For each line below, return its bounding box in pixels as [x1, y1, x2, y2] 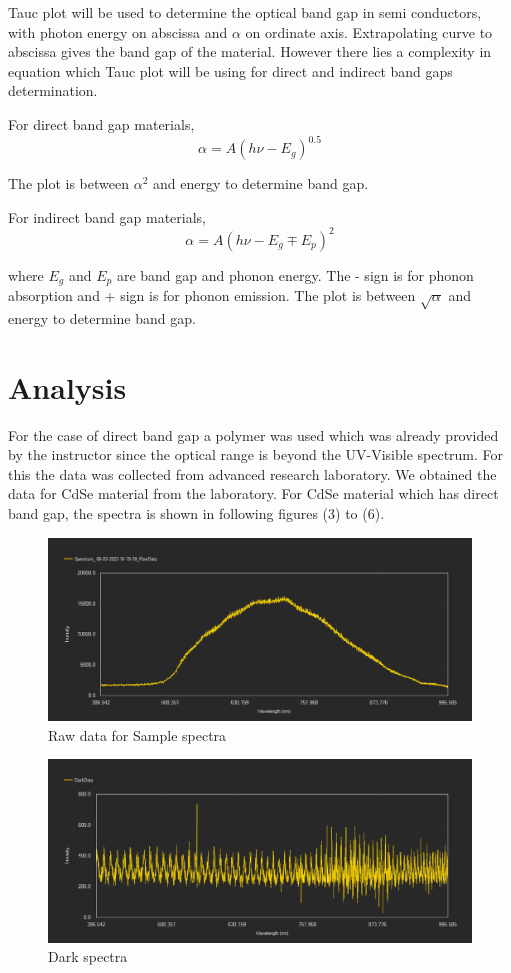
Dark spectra [48, 946, 128, 967]
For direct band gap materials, [8, 113, 195, 134]
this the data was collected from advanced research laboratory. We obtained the [8, 463, 497, 484]
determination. [8, 80, 98, 101]
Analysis [8, 366, 127, 407]
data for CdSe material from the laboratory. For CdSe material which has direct [8, 483, 499, 504]
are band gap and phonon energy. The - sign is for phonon [116, 264, 474, 285]
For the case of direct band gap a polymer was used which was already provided [8, 424, 499, 445]
